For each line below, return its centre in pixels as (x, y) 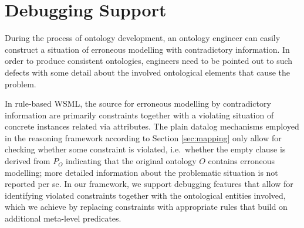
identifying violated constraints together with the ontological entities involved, (145, 195)
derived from (28, 161)
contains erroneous (241, 161)
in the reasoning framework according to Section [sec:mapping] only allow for (143, 137)
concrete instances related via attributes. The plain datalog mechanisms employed (152, 126)
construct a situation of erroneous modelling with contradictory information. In (147, 49)
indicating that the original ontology (131, 161)
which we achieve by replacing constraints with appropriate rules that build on (146, 207)
